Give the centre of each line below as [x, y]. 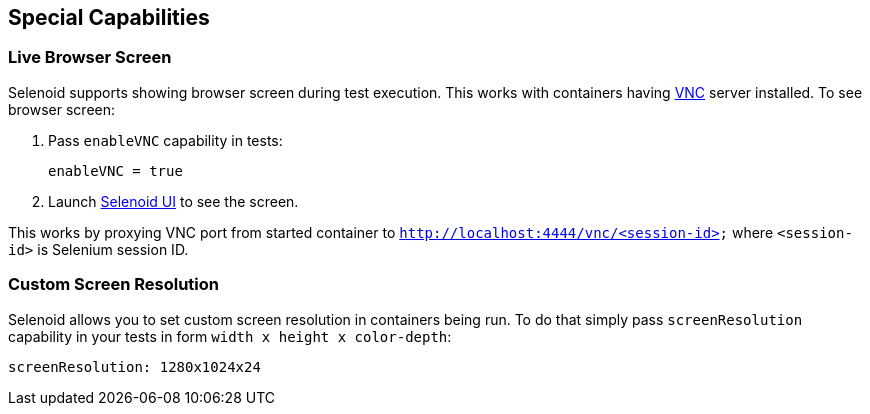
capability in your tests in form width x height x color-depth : [230, 336]
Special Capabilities [109, 17]
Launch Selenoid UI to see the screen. [173, 201]
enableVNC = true [115, 170]
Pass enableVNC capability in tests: [165, 140]
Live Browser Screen [90, 57]
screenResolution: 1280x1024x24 [134, 366]
